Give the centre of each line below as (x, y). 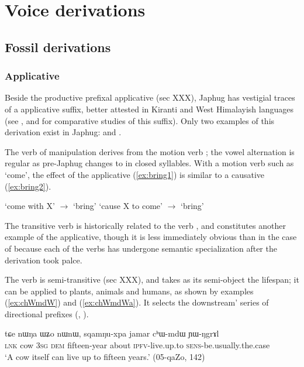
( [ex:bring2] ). (28, 186)
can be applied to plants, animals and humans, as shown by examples (129, 291)
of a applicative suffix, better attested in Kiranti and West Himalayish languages (149, 109)
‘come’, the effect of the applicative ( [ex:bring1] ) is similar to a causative (135, 174)
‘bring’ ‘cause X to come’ (118, 206)
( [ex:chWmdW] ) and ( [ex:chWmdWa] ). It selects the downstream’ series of (137, 302)
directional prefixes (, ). (47, 313)
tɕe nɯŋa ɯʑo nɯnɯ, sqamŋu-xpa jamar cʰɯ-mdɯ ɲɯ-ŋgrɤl (112, 333)
